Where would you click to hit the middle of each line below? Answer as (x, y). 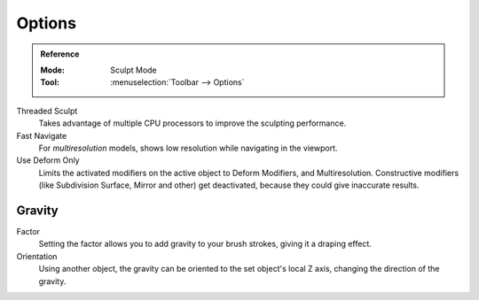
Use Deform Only (48, 160)
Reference (60, 54)
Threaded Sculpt (47, 111)
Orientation (37, 256)
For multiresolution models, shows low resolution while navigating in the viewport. (188, 148)
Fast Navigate (42, 135)
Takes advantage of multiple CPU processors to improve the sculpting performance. (192, 123)
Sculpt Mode (133, 70)
